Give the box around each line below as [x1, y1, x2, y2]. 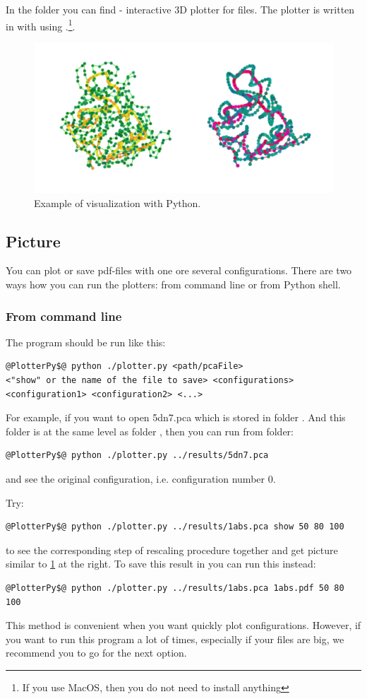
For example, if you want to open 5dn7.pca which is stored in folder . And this [6, 410, 346, 425]
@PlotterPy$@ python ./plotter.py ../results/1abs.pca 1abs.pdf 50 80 [6, 582, 344, 593]
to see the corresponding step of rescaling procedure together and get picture [6, 542, 338, 557]
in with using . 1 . [6, 16, 76, 33]
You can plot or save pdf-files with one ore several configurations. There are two [6, 263, 352, 278]
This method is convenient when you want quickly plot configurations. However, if [6, 618, 361, 633]
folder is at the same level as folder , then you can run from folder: [6, 423, 294, 438]
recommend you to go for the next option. [6, 645, 187, 660]
